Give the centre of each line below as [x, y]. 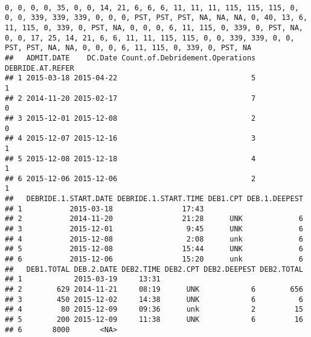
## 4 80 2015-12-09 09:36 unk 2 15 [154, 310]
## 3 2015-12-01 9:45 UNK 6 [154, 229]
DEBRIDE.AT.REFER [40, 68]
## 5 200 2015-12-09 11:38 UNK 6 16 [154, 319]
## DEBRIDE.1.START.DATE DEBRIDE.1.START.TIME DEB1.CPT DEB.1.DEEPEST [154, 199]
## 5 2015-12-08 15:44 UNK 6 [154, 249]
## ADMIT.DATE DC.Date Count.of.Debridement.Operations [130, 58]
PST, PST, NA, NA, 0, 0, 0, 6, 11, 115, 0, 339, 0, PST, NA [128, 48]
